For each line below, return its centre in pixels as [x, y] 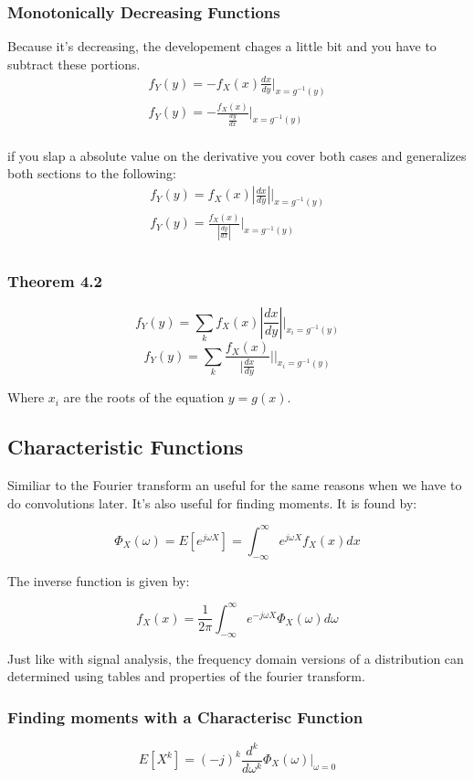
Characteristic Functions [126, 447]
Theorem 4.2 [55, 280]
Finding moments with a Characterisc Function [185, 716]
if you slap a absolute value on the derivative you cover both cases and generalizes [237, 155]
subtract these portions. [74, 64]
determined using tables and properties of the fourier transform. [186, 676]
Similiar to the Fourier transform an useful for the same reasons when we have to [235, 485]
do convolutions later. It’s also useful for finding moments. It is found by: [212, 502]
